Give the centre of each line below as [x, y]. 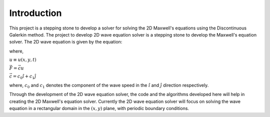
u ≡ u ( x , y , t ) [23, 60]
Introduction [35, 13]
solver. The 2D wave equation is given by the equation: [66, 42]
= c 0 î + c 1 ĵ [24, 77]
